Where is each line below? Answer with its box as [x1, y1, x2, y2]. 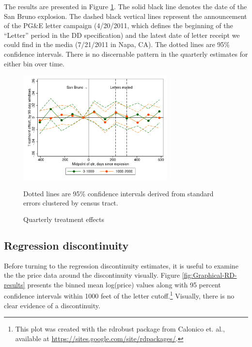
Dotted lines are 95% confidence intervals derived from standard [23, 188, 214, 198]
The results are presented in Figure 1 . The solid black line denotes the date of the [4, 1, 247, 11]
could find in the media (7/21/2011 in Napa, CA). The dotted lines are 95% [4, 39, 230, 49]
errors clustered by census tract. [23, 198, 118, 208]
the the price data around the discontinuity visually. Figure [4, 270, 180, 280]
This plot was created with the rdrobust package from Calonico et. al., [15, 324, 225, 334]
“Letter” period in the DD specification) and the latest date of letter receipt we [4, 30, 240, 40]
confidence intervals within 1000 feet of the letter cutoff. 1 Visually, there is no [4, 289, 235, 301]
